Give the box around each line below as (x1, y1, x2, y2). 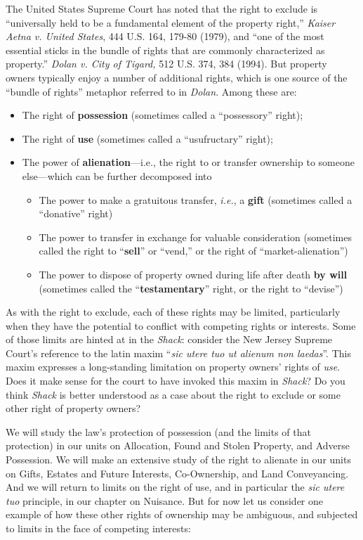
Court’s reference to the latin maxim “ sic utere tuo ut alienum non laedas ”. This (6, 345, 351, 360)
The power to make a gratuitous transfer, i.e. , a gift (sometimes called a (39, 192, 352, 207)
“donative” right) (39, 206, 113, 221)
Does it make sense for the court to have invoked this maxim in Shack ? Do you (6, 373, 345, 388)
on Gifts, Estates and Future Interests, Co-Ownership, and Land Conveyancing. (6, 465, 349, 480)
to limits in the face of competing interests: (6, 521, 191, 535)
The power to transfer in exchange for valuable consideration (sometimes (39, 229, 352, 244)
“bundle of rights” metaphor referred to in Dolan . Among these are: (6, 84, 297, 98)
